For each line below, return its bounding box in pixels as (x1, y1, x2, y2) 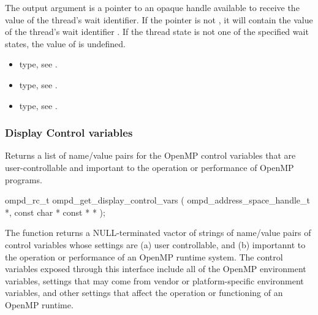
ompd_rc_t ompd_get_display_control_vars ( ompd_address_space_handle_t (5, 194, 310, 207)
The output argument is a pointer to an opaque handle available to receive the (5, 1, 300, 13)
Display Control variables (5, 125, 133, 140)
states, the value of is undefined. (5, 37, 126, 50)
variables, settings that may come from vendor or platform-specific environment (5, 274, 304, 287)
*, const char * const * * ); (5, 205, 105, 218)
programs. (5, 173, 42, 186)
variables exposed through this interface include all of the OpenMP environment (5, 262, 306, 275)
